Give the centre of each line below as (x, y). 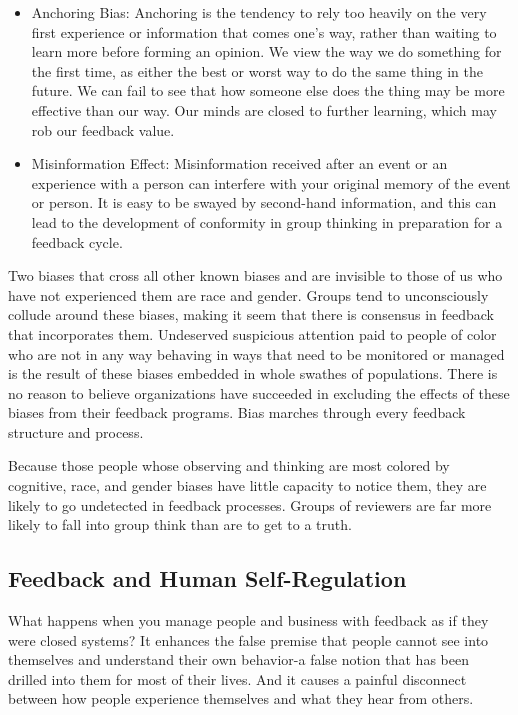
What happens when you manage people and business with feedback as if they (248, 620)
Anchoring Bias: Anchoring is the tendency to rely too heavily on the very (259, 12)
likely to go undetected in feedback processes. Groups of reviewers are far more (250, 504)
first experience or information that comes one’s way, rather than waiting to (264, 31)
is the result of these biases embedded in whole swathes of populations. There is (253, 373)
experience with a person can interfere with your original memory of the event (271, 182)
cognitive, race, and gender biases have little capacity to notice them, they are (247, 485)
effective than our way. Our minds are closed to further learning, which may (264, 109)
